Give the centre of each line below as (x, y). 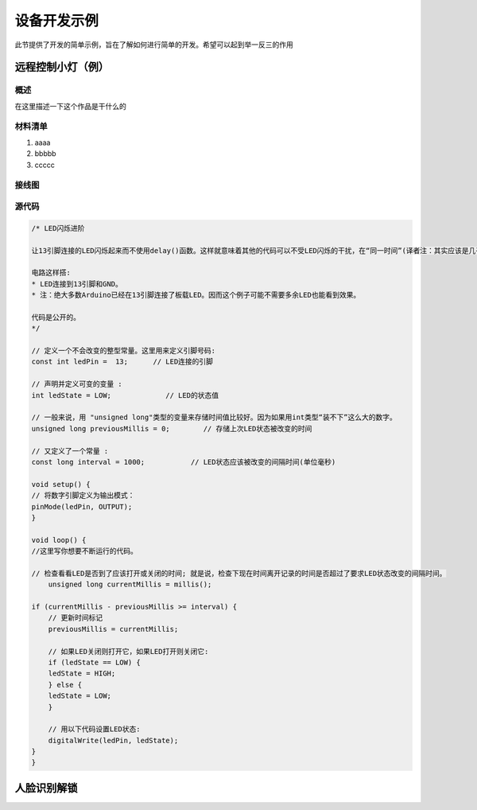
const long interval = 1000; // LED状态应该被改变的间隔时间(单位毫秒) (184, 462)
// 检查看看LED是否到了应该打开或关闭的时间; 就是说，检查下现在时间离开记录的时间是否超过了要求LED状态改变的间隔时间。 (239, 573)
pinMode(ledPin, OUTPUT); (82, 506)
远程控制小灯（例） (62, 67)
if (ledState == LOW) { (94, 662)
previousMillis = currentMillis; (113, 629)
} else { (65, 685)
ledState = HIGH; (82, 674)
